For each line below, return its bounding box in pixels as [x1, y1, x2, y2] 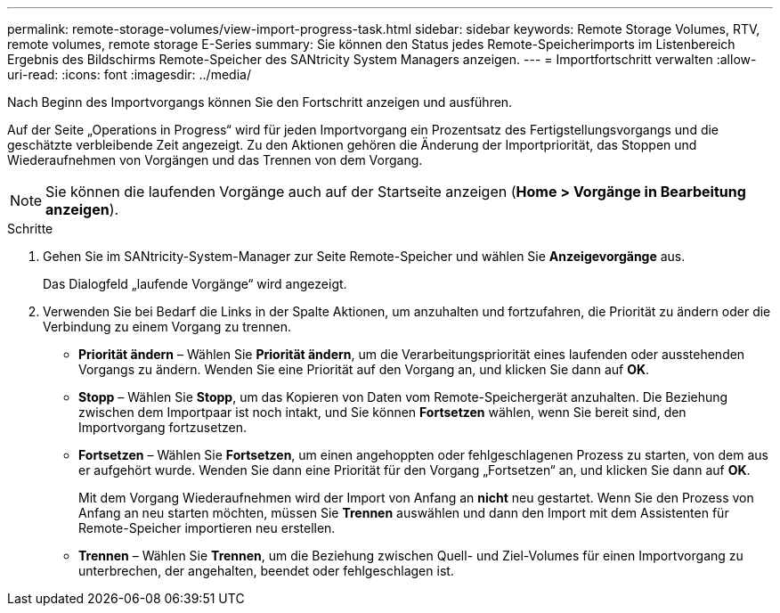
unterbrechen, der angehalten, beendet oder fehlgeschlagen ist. [78, 563, 454, 578]
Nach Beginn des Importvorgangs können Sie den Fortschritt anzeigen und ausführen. [7, 94, 513, 110]
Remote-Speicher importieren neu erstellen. [78, 520, 336, 535]
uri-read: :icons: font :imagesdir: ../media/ [7, 67, 251, 82]
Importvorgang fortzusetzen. [78, 420, 247, 435]
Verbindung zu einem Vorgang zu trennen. [43, 319, 291, 334]
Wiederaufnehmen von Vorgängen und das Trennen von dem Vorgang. [7, 152, 423, 168]
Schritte [7, 221, 53, 236]
